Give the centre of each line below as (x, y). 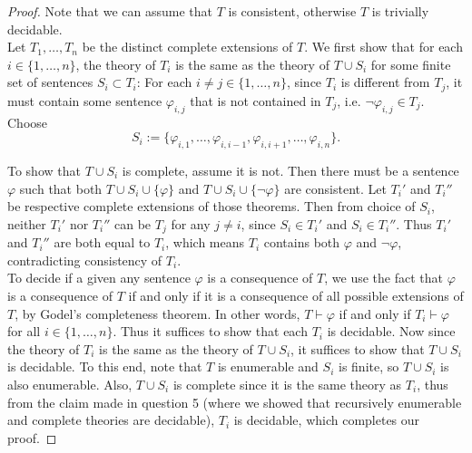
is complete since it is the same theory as (287, 384)
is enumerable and (268, 366)
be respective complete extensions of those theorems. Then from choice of (211, 206)
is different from (385, 82)
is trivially (400, 11)
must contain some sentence (85, 100)
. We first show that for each (383, 47)
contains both (302, 242)
